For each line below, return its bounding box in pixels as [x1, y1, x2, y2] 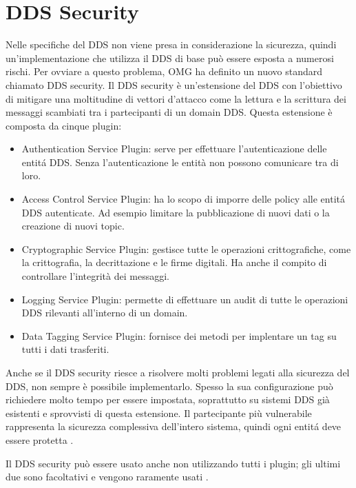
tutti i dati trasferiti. [21, 342, 109, 356]
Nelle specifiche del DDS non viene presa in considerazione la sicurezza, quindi [6, 37, 337, 52]
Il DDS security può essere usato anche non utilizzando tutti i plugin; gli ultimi [6, 456, 341, 470]
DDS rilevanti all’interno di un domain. [21, 305, 188, 320]
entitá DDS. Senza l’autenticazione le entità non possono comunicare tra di [21, 154, 339, 169]
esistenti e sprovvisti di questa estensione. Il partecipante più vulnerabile [6, 405, 312, 420]
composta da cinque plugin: [6, 118, 122, 132]
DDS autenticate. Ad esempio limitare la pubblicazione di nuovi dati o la [21, 205, 330, 219]
